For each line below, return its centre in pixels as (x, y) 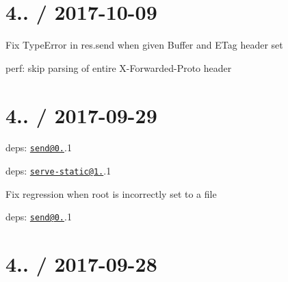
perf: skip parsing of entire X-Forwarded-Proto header (119, 67)
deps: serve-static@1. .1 (58, 171)
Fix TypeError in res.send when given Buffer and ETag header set (144, 45)
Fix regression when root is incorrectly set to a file (111, 193)
